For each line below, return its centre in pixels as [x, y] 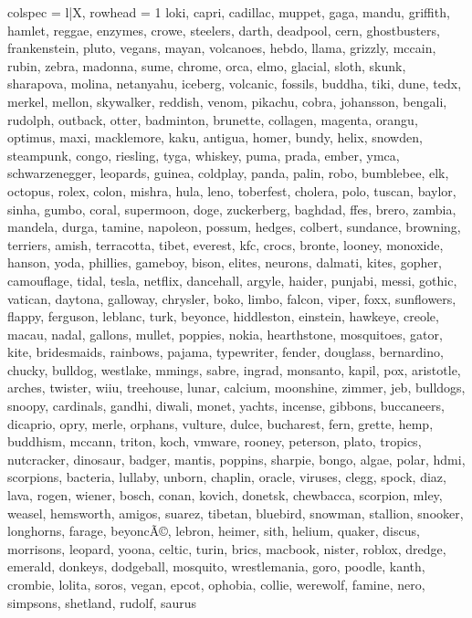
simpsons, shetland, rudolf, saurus [102, 602]
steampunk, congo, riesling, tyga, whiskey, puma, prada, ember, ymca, [204, 155]
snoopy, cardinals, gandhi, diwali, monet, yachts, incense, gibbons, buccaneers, [226, 406]
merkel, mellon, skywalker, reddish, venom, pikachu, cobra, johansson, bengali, [227, 101]
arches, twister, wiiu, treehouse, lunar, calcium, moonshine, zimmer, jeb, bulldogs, [236, 388]
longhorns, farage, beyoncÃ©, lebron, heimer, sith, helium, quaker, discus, [214, 531]
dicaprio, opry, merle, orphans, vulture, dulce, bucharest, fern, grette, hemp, [220, 423]
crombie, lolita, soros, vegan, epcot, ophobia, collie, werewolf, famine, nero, [216, 584]
